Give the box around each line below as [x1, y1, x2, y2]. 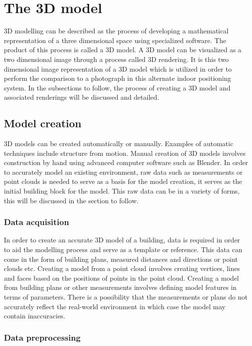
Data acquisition [4, 216, 69, 228]
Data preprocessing [4, 331, 81, 343]
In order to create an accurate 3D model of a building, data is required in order [4, 235, 240, 245]
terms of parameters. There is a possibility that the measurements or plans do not [4, 292, 248, 302]
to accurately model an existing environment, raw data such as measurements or [4, 166, 243, 177]
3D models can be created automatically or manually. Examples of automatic [4, 138, 234, 149]
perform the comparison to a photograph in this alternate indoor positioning [4, 73, 231, 83]
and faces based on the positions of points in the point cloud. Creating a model [4, 272, 239, 283]
